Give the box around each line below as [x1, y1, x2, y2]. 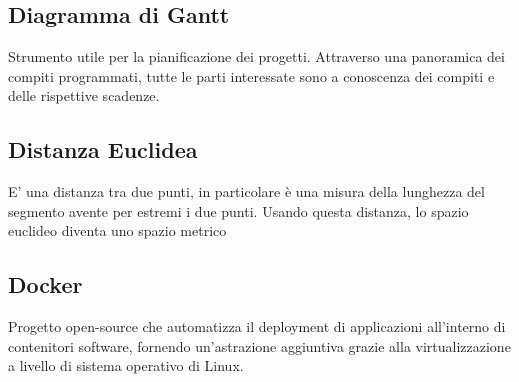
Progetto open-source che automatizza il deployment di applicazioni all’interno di [8, 316, 506, 337]
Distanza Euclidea [8, 134, 198, 165]
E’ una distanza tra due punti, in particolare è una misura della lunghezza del [8, 181, 485, 202]
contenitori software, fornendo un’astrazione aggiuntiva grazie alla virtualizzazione [8, 335, 511, 356]
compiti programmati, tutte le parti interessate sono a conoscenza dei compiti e [8, 65, 495, 86]
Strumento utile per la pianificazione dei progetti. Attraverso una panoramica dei [8, 46, 505, 67]
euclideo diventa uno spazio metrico [8, 220, 227, 241]
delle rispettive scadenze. [8, 85, 160, 106]
